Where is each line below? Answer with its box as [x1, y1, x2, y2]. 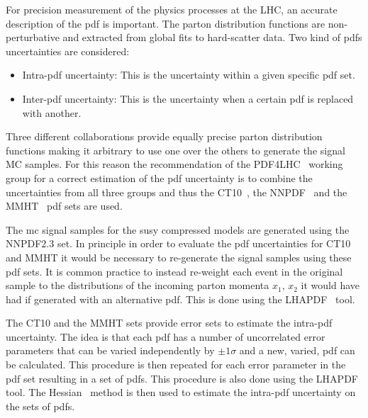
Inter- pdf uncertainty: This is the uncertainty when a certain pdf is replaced [22, 91, 354, 106]
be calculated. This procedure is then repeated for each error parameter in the [6, 357, 346, 372]
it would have [301, 278, 360, 293]
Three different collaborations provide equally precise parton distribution [6, 129, 323, 144]
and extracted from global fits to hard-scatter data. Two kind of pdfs [62, 30, 362, 45]
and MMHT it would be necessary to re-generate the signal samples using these [6, 249, 352, 264]
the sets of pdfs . [6, 398, 75, 413]
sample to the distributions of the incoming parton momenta [6, 278, 269, 293]
